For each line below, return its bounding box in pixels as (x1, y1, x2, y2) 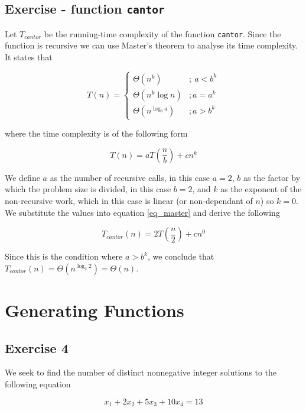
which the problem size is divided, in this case (5, 183, 171, 195)
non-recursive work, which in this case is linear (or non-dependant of (5, 194, 253, 206)
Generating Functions (5, 297, 184, 322)
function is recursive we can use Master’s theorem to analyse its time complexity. (5, 39, 298, 51)
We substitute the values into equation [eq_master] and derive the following (5, 206, 280, 218)
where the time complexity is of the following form (5, 127, 188, 140)
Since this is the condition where (5, 250, 123, 263)
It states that (5, 51, 53, 63)
